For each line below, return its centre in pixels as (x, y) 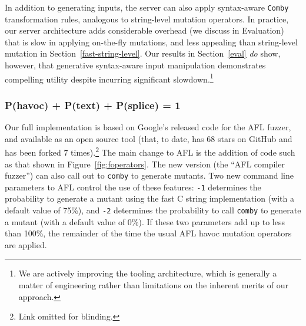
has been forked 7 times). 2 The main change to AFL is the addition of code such (150, 151)
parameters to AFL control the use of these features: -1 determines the (133, 187)
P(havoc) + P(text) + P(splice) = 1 (93, 105)
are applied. (26, 244)
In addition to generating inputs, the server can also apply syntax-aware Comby (147, 7)
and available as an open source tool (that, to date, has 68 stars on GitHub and (149, 138)
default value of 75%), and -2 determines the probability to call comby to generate (153, 210)
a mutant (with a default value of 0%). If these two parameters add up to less (145, 221)
